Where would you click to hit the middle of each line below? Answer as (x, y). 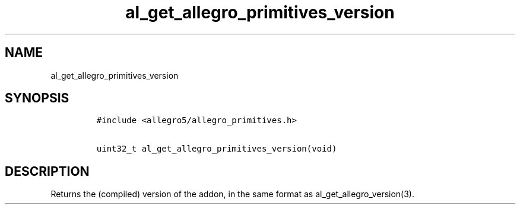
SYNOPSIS (37, 98)
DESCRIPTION (47, 171)
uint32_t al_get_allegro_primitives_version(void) (217, 149)
